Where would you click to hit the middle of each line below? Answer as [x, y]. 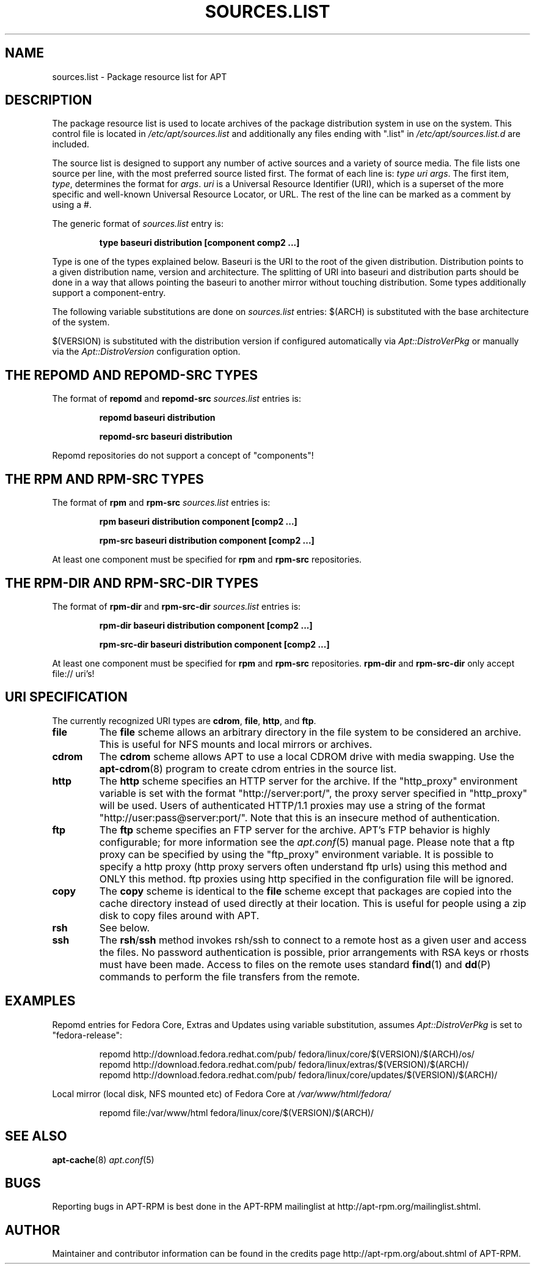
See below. [125, 927]
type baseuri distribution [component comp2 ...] [199, 243]
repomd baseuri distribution [157, 418]
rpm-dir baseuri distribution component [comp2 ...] [206, 625]
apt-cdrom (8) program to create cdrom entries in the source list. [248, 768]
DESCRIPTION [49, 100]
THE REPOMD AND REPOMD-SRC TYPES [131, 375]
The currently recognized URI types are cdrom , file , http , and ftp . [184, 720]
